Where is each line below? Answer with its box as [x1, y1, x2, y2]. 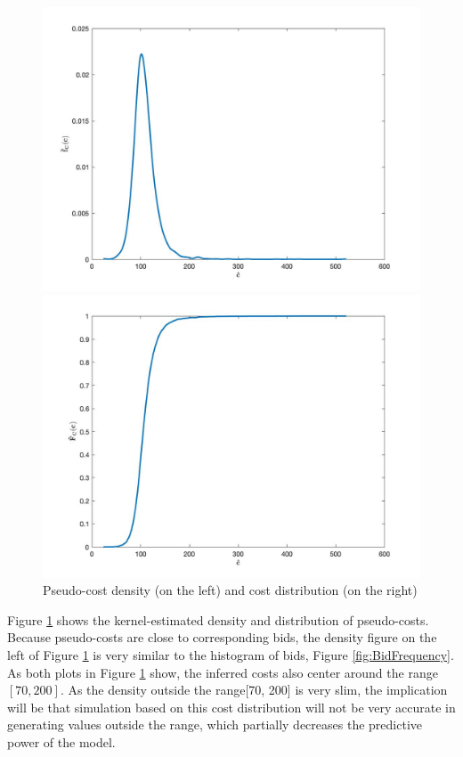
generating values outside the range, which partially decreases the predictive [7, 715, 422, 734]
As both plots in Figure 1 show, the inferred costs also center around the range [7, 663, 438, 681]
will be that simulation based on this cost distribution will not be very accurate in [7, 697, 456, 716]
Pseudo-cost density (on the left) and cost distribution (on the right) [43, 581, 418, 599]
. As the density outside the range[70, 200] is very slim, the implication [60, 680, 448, 699]
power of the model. [7, 732, 116, 751]
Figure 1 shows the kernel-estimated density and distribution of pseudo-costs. [7, 610, 429, 629]
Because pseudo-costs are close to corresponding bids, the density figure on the [7, 628, 437, 647]
